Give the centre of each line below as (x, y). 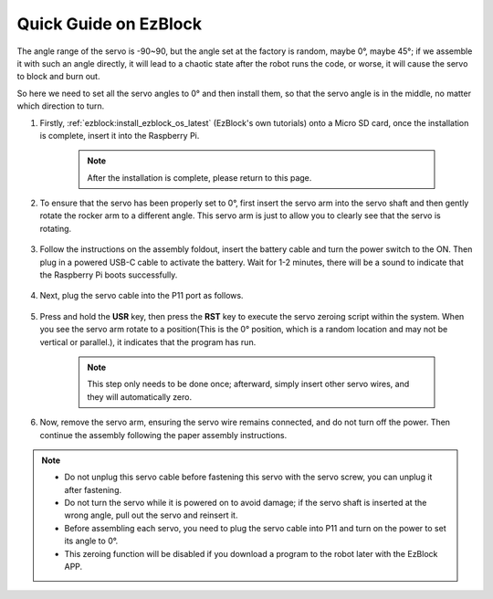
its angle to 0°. (91, 541)
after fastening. (93, 489)
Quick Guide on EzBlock (110, 24)
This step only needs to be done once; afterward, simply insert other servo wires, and (248, 384)
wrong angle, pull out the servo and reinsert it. (151, 515)
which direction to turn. (61, 106)
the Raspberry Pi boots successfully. (109, 275)
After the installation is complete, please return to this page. (199, 177)
